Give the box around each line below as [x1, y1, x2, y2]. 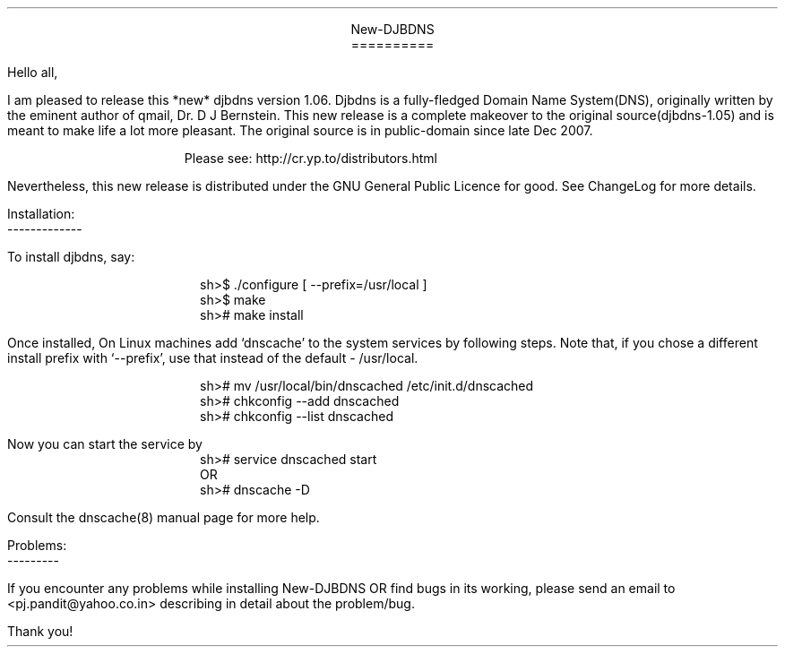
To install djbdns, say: [7, 249, 135, 264]
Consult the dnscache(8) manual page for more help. [7, 510, 320, 525]
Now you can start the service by [7, 436, 203, 452]
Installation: [7, 206, 75, 221]
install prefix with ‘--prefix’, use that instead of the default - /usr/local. [7, 350, 418, 366]
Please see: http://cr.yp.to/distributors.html [184, 151, 438, 166]
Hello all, [7, 65, 58, 80]
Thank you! [7, 624, 73, 639]
